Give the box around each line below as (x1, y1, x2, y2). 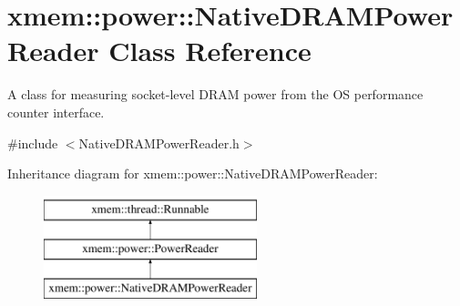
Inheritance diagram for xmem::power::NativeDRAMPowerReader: (7, 164, 378, 183)
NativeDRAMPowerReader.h (78, 133, 240, 152)
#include (7, 133, 58, 152)
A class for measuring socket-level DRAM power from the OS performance (7, 85, 424, 104)
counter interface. (7, 102, 105, 121)
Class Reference (108, 32, 312, 69)
